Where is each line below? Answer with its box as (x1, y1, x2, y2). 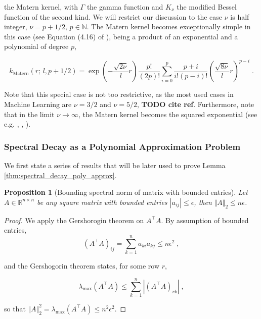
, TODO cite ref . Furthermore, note (137, 99, 254, 110)
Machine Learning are (4, 99, 72, 110)
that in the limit (4, 109, 55, 119)
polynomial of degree (4, 41, 69, 51)
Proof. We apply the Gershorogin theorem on (4, 215, 144, 225)
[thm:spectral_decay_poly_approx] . (4, 170, 117, 180)
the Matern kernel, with (4, 2, 78, 12)
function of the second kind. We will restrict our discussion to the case (4, 11, 223, 22)
